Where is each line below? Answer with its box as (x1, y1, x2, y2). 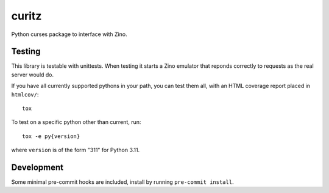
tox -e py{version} (22, 133, 80, 140)
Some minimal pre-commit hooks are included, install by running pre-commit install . (11, 178, 234, 186)
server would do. (11, 71, 54, 78)
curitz (11, 9, 42, 23)
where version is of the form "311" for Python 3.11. (11, 147, 140, 154)
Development (11, 162, 64, 172)
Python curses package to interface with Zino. (11, 31, 127, 38)
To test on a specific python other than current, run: (11, 118, 141, 126)
